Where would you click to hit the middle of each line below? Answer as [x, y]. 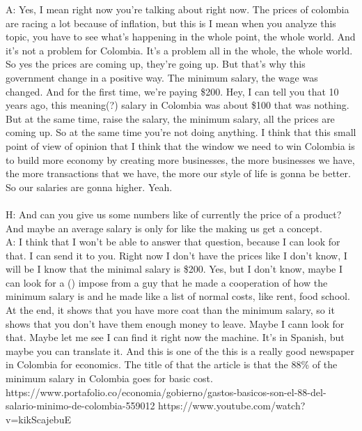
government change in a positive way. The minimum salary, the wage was [162, 77]
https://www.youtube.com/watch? [232, 406]
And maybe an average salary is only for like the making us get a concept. [164, 228]
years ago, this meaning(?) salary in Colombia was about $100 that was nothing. [178, 105]
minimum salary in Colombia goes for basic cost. [109, 378]
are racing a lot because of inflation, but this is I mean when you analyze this [171, 23]
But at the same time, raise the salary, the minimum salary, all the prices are [170, 118]
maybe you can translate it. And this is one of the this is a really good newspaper [180, 350]
